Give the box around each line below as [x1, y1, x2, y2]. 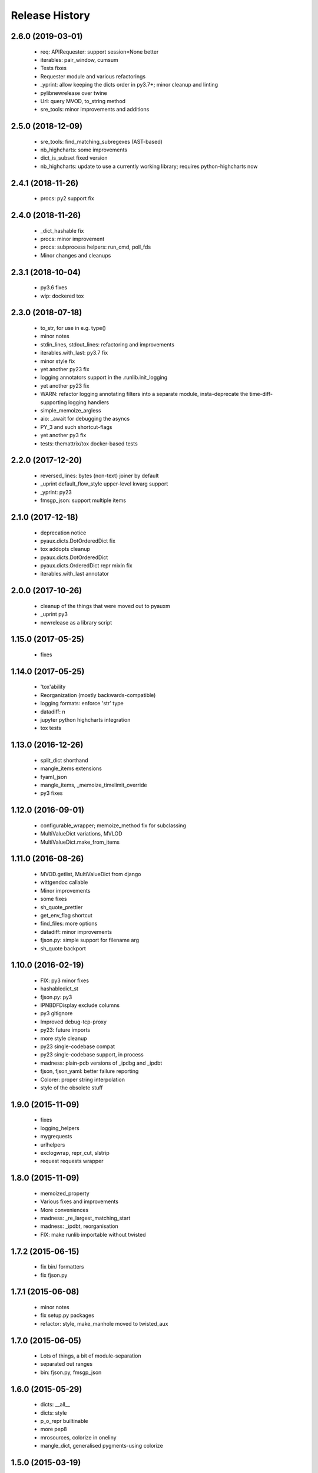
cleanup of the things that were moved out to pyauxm [40, 602, 171, 609]
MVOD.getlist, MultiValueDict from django [40, 870, 141, 877]
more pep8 [40, 1426, 67, 1433]
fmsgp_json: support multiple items [40, 497, 127, 504]
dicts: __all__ [40, 1401, 70, 1408]
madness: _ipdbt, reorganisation [40, 1223, 119, 1230]
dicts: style [40, 1409, 67, 1416]
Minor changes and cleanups [40, 252, 111, 259]
